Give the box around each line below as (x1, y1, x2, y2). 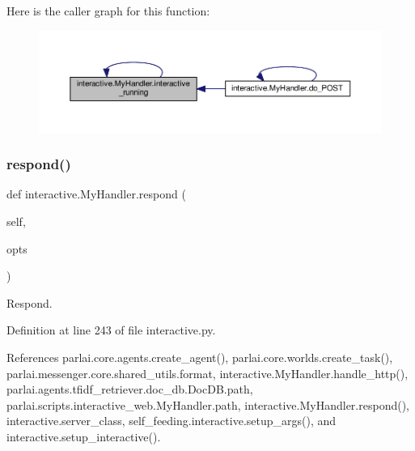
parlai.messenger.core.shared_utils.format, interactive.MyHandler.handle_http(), (6, 364, 409, 381)
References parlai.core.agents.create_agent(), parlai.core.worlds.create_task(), (6, 348, 393, 365)
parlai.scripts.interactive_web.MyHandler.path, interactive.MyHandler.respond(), (6, 396, 409, 413)
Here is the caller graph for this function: (6, 2, 210, 19)
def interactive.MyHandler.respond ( (6, 185, 186, 202)
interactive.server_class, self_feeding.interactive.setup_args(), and (6, 412, 337, 429)
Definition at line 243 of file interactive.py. (6, 321, 216, 338)
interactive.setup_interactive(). (6, 428, 161, 445)
